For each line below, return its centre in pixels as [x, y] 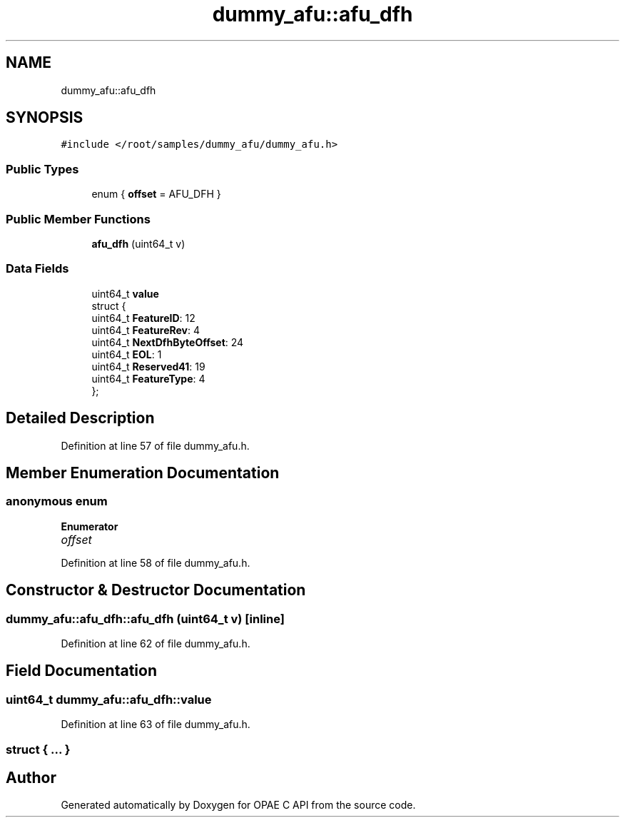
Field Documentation [81, 671]
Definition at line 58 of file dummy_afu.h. [156, 562]
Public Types [42, 169]
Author [31, 777]
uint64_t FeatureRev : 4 [146, 330]
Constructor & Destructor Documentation [156, 590]
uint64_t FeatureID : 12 [143, 318]
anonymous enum [57, 501]
